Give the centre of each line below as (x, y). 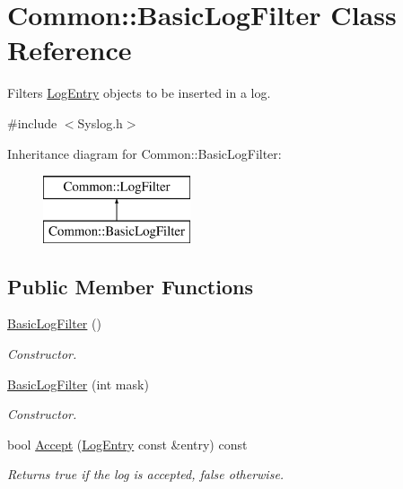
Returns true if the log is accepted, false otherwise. (146, 474)
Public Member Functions (130, 286)
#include (32, 122)
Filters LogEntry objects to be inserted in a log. (139, 93)
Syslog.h (100, 122)
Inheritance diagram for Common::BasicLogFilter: (145, 153)
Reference (70, 50)
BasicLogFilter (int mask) (78, 384)
